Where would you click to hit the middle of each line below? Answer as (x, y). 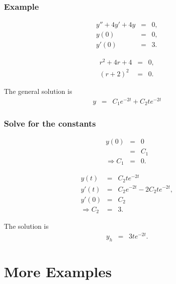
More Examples (58, 271)
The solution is (26, 226)
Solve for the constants (50, 123)
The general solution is (38, 91)
